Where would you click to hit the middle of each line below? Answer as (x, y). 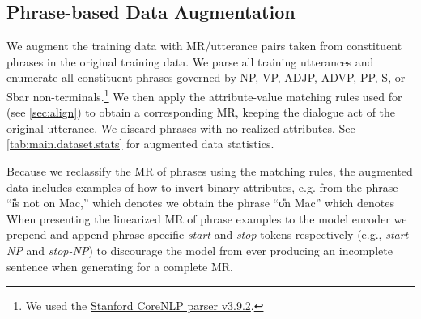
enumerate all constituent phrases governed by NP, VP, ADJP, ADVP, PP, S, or (206, 77)
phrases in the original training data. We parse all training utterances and (190, 61)
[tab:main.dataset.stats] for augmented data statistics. (140, 144)
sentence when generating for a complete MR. (120, 266)
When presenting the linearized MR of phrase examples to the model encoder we (207, 218)
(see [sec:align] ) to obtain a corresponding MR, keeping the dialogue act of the (201, 112)
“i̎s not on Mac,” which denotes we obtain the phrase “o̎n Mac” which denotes (201, 203)
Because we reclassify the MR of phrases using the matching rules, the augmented (210, 171)
